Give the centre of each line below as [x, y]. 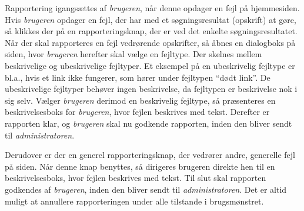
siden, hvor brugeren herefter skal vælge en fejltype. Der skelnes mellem [133, 54]
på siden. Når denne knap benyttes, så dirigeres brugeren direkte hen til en [140, 166]
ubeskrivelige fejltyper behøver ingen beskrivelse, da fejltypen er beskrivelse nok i [151, 89]
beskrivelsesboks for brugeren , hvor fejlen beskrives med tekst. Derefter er [137, 112]
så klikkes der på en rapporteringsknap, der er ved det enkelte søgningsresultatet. [151, 31]
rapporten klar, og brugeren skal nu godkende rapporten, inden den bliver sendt [148, 123]
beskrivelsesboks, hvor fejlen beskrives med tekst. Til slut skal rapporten [136, 178]
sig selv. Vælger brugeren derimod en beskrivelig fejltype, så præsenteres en [140, 100]
